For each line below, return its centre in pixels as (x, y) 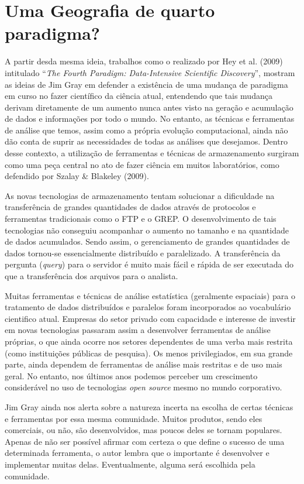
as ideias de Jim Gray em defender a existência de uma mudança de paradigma (146, 84)
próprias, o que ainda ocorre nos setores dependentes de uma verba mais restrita (149, 341)
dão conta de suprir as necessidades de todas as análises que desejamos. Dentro (146, 141)
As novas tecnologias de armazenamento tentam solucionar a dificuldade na (140, 195)
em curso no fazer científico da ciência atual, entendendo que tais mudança (139, 96)
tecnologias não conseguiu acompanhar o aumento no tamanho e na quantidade (147, 230)
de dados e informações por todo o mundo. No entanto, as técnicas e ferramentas (150, 119)
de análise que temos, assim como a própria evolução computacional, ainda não (146, 130)
